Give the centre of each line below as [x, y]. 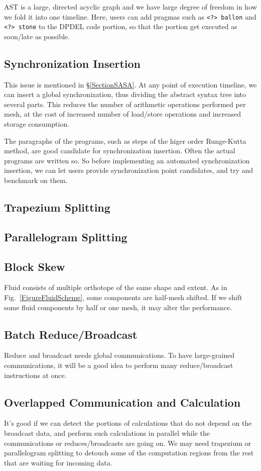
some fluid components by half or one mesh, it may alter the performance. [118, 307]
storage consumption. [37, 124]
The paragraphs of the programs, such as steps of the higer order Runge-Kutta [125, 140]
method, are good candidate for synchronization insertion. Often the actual [120, 151]
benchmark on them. [36, 180]
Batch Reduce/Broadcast [71, 334]
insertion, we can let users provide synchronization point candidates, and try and [129, 170]
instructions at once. [35, 375]
